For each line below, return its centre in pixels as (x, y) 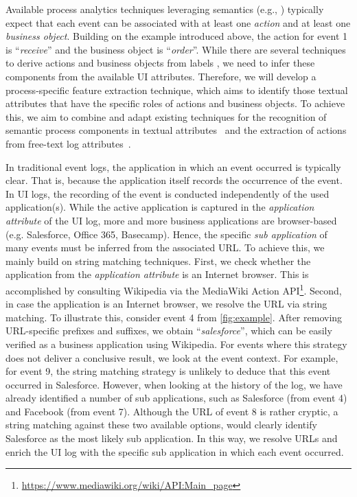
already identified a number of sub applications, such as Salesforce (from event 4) (176, 398)
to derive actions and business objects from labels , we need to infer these (160, 63)
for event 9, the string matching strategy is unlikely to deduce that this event (168, 371)
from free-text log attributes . (68, 143)
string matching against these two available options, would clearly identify (161, 425)
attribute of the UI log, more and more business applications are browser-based (171, 220)
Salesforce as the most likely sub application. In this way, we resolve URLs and (172, 438)
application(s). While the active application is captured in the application (160, 207)
